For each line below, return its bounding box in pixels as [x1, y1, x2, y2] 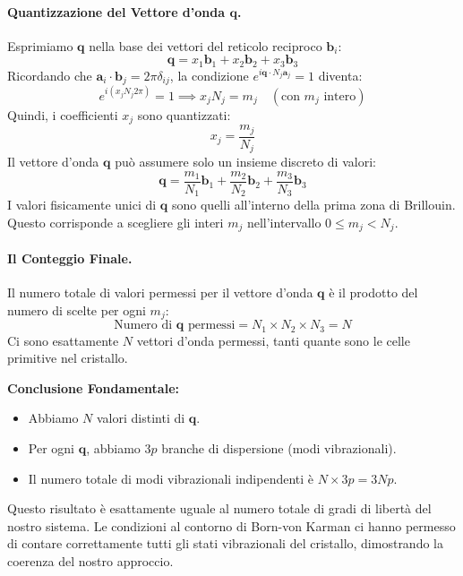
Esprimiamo [7, 36, 73, 55]
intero [323, 90, 356, 103]
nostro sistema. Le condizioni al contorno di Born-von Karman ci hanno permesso [7, 516, 456, 535]
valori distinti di [97, 408, 185, 427]
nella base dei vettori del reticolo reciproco [89, 36, 322, 55]
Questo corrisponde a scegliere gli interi [7, 212, 224, 231]
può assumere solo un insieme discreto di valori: [115, 152, 376, 171]
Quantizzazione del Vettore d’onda [7, 2, 226, 21]
